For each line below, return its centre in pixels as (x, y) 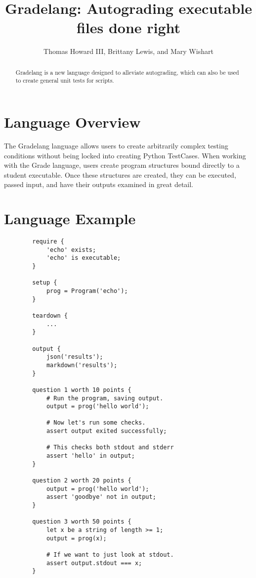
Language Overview (72, 122)
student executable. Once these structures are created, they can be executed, (120, 174)
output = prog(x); (76, 538)
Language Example (70, 218)
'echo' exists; (71, 250)
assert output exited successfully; (107, 431)
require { (48, 242)
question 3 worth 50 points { (82, 522)
